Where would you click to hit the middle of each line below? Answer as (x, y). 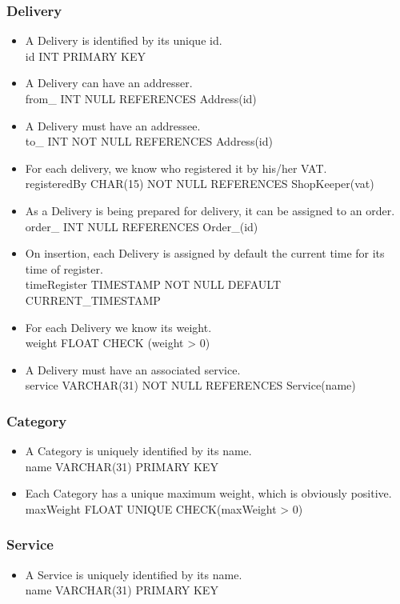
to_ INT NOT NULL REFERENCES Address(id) (149, 141)
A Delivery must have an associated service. (133, 369)
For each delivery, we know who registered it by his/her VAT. (176, 168)
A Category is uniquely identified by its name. (138, 451)
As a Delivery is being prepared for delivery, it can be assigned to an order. (210, 210)
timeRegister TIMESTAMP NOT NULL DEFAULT (153, 284)
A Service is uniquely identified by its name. (134, 574)
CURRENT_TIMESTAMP (93, 300)
